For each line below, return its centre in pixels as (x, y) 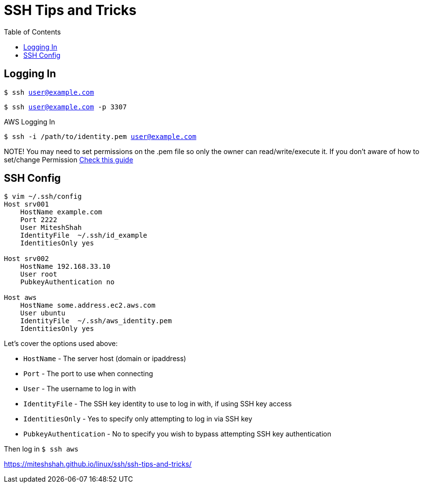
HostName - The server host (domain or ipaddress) (105, 359)
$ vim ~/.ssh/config (43, 197)
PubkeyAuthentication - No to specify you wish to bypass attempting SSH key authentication (177, 434)
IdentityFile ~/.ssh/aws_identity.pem (96, 321)
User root (39, 274)
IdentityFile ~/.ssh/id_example (84, 235)
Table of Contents (33, 32)
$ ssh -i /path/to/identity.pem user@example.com (100, 136)
